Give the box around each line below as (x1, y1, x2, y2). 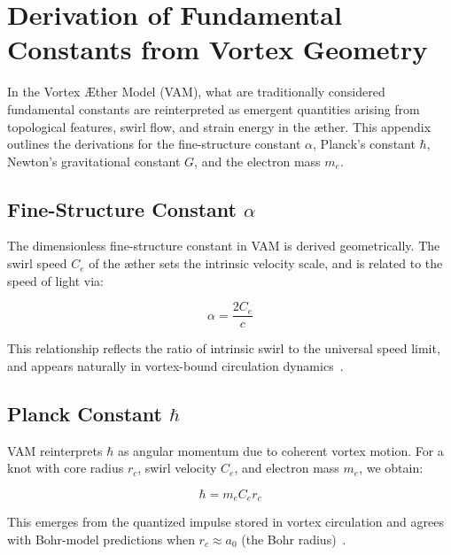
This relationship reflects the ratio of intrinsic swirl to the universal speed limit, (7, 339, 440, 358)
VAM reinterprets (7, 441, 103, 459)
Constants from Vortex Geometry (7, 31, 428, 67)
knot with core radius (7, 459, 124, 477)
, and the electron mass (194, 151, 321, 170)
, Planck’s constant (313, 135, 416, 153)
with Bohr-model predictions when (7, 529, 195, 548)
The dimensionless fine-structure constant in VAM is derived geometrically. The (7, 236, 440, 255)
